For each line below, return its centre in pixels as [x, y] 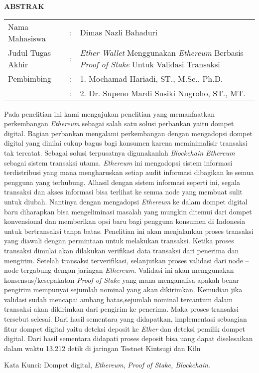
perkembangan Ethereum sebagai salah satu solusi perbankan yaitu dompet [119, 123]
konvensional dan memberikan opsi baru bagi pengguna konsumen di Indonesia [125, 221]
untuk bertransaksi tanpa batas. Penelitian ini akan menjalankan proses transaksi [129, 231]
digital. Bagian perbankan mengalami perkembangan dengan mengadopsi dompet [128, 133]
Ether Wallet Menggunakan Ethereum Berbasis [162, 52]
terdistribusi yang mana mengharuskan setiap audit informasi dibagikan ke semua [129, 172]
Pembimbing [30, 78]
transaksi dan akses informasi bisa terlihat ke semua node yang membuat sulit [124, 192]
